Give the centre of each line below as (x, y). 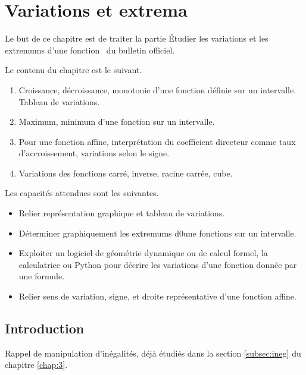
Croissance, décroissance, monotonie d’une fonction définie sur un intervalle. (157, 89)
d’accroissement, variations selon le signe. (94, 153)
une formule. (42, 276)
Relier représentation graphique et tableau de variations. (122, 213)
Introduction (45, 328)
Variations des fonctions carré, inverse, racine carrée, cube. (126, 173)
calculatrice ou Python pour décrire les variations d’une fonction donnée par (158, 264)
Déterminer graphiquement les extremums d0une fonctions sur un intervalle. (157, 233)
